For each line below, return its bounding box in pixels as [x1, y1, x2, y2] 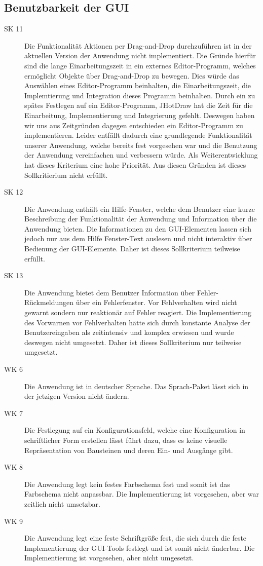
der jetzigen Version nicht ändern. [24, 391, 129, 401]
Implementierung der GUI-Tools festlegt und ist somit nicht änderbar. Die [24, 542, 255, 553]
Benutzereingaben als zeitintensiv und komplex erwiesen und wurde [24, 327, 234, 337]
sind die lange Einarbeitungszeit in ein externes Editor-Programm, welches [24, 60, 256, 70]
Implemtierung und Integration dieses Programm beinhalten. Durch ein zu [24, 90, 255, 100]
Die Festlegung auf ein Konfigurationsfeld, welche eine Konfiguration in [24, 425, 245, 435]
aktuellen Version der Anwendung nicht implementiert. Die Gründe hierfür [24, 50, 256, 61]
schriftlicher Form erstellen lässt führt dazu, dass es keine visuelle [24, 434, 228, 445]
